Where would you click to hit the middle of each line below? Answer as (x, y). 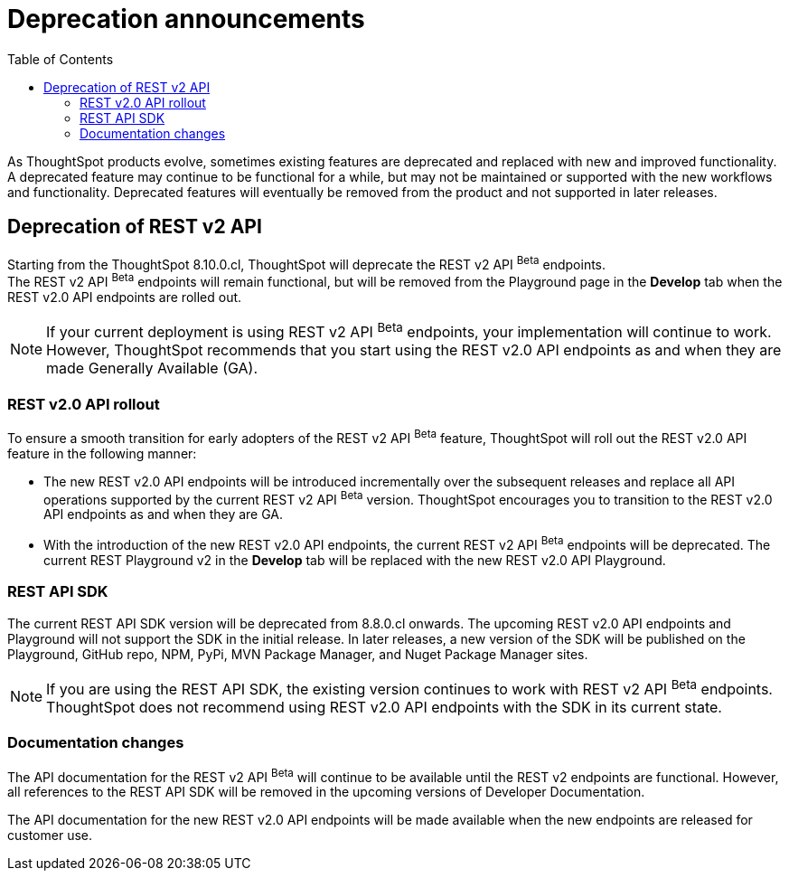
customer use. (50, 836)
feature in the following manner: (102, 453)
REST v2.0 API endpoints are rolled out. (125, 297)
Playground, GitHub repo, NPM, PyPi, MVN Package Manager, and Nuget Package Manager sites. (298, 654)
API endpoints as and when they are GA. (164, 515)
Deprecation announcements (186, 19)
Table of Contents (61, 59)
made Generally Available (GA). (152, 368)
